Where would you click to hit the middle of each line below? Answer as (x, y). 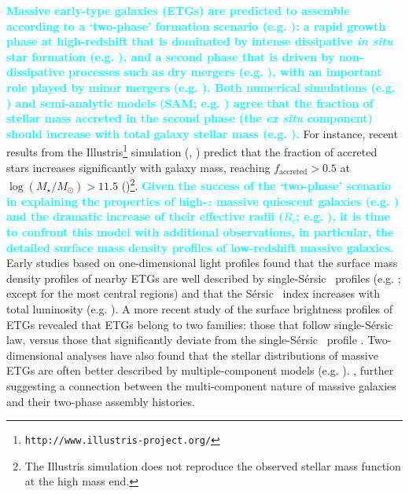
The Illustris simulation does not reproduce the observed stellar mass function (213, 465)
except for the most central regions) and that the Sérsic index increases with (193, 293)
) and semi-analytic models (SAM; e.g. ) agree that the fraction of (190, 102)
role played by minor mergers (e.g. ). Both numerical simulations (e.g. (201, 87)
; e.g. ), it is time (343, 216)
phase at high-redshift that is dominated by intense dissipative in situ (200, 41)
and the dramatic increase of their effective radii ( (145, 216)
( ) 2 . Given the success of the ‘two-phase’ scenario (256, 184)
